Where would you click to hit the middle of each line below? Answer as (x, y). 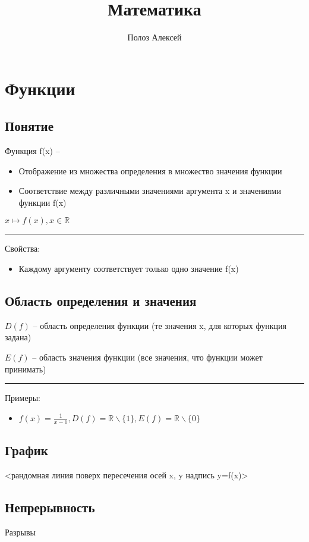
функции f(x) (42, 202)
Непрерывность (50, 507)
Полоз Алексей (154, 37)
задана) (18, 337)
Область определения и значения (101, 301)
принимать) (26, 369)
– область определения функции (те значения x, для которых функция (160, 325)
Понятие (29, 126)
